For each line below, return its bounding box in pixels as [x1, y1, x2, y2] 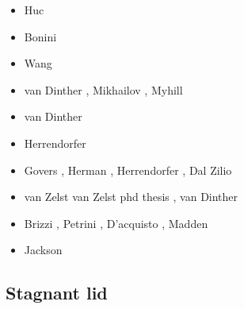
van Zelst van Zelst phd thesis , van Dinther [24, 188, 238, 205]
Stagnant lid [6, 280, 108, 305]
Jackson [24, 241, 63, 258]
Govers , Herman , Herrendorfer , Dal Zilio [24, 161, 232, 178]
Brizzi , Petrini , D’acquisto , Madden [24, 214, 208, 231]
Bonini [24, 28, 57, 44]
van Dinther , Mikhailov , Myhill [24, 81, 183, 98]
